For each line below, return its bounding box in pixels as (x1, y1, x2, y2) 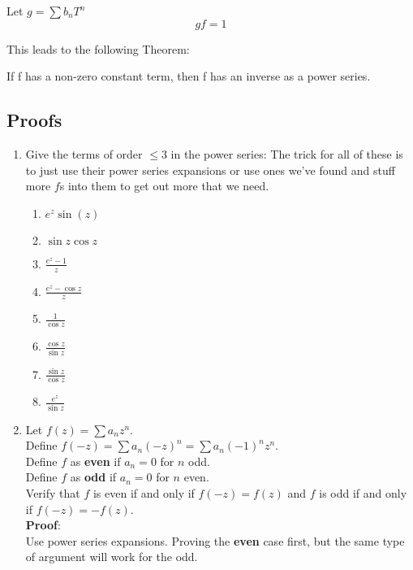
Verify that (25, 485, 80, 502)
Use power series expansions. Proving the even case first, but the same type (25, 532, 405, 549)
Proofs (6, 107, 62, 133)
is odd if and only (319, 485, 407, 502)
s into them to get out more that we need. (59, 177, 269, 194)
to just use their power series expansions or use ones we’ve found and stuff (25, 161, 395, 178)
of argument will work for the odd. (25, 548, 198, 565)
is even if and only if (92, 485, 195, 502)
